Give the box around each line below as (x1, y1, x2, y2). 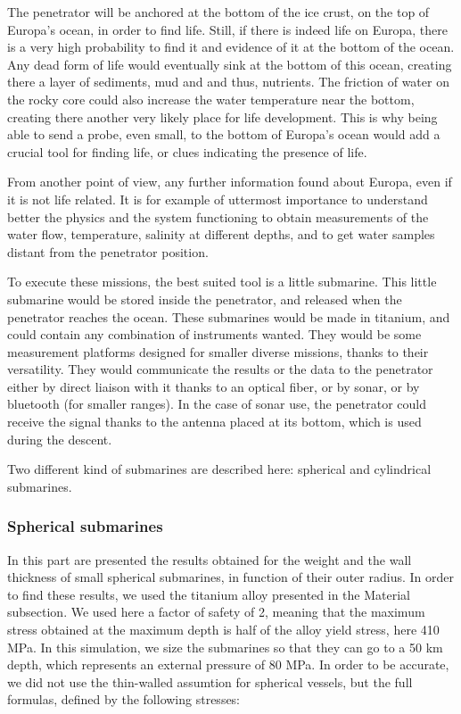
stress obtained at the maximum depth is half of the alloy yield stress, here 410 (7, 620, 440, 639)
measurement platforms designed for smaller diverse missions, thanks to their (7, 342, 429, 361)
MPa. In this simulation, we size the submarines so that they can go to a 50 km (7, 637, 443, 656)
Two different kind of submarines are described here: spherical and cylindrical (7, 460, 432, 478)
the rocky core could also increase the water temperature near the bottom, (7, 89, 415, 108)
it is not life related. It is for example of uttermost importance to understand (7, 189, 428, 208)
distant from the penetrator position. (7, 242, 209, 261)
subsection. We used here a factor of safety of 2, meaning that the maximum (7, 602, 425, 621)
